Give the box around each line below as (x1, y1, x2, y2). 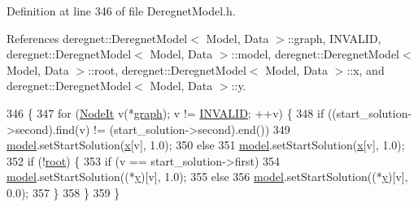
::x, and (346, 61, 385, 78)
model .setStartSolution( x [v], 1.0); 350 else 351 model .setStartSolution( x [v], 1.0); (7, 136, 405, 153)
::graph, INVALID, (287, 29, 381, 46)
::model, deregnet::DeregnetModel (231, 45, 399, 63)
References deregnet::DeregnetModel (7, 29, 188, 46)
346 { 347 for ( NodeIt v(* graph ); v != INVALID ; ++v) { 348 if (7, 104, 324, 121)
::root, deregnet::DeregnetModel (88, 61, 246, 78)
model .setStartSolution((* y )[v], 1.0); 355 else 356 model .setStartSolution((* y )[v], (7, 168, 408, 185)
